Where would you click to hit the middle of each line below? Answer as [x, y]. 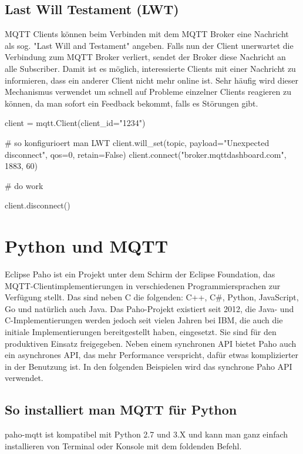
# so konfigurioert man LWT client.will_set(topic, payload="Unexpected [137, 142]
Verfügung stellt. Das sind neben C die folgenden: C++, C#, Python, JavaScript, [152, 297]
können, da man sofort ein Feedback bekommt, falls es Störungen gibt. [132, 103]
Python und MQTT [87, 246]
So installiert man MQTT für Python [121, 410]
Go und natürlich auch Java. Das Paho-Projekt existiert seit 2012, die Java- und [149, 308]
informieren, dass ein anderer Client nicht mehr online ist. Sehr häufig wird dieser [151, 80]
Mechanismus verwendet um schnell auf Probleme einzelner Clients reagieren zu [148, 92]
